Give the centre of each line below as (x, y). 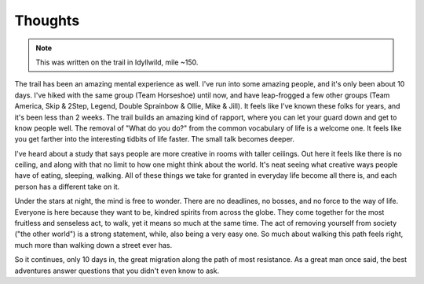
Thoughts (47, 20)
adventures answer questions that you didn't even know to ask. (117, 271)
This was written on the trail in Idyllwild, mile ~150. (117, 62)
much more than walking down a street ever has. (93, 245)
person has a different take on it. (67, 186)
